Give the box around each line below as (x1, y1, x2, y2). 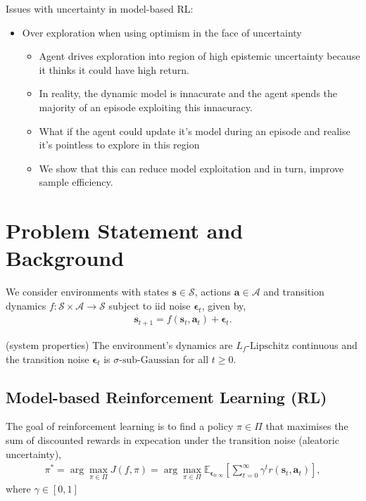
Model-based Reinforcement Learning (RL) (6, 386, 327, 407)
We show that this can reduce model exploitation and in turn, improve (39, 160, 344, 175)
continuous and (292, 337, 358, 352)
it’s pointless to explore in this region (39, 137, 200, 152)
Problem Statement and (6, 216, 244, 245)
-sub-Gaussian (119, 355, 180, 365)
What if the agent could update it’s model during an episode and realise (39, 123, 351, 138)
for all (182, 351, 209, 366)
